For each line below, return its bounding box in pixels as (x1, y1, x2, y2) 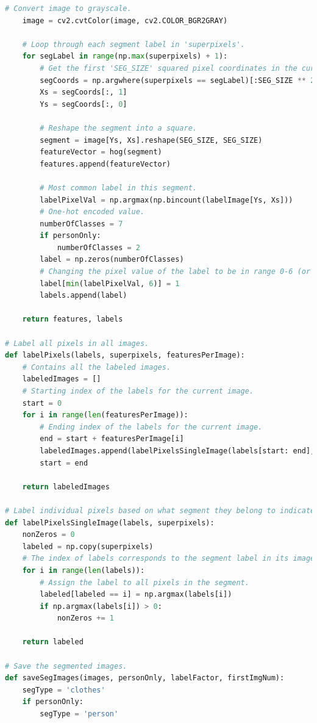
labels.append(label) (40, 291, 127, 300)
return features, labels (22, 315, 123, 324)
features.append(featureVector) (40, 159, 171, 168)
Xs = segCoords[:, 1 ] (40, 88, 127, 97)
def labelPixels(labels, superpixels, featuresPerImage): (5, 351, 245, 360)
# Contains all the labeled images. (22, 362, 171, 372)
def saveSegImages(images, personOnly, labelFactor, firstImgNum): (5, 674, 285, 683)
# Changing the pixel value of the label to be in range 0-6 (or (40, 267, 311, 276)
